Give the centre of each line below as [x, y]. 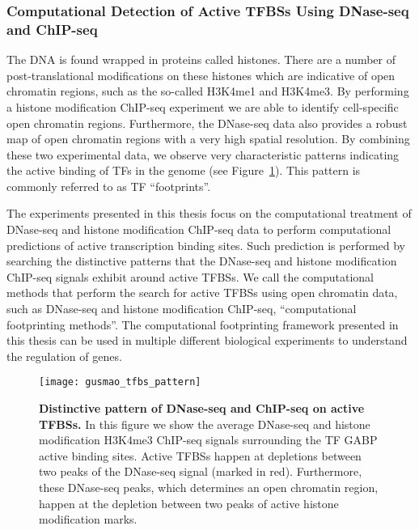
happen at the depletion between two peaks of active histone [189, 503]
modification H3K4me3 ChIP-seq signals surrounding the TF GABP [208, 440]
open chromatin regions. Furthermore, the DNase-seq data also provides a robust [207, 123]
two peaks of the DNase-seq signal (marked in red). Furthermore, [201, 471]
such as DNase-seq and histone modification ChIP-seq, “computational [182, 309]
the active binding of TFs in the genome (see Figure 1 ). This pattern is [184, 170]
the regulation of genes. [64, 356]
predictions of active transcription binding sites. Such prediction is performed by [206, 245]
